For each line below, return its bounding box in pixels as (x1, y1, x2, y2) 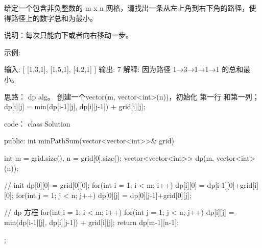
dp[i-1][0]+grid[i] (207, 180, 259, 190)
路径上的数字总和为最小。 (11, 12, 97, 23)
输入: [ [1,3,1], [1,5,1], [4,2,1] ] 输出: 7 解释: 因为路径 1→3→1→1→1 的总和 (4, 64, 244, 75)
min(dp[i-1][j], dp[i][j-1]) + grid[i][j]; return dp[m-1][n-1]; (4, 216, 179, 227)
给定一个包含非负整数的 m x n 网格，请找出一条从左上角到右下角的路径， (4, 3, 249, 13)
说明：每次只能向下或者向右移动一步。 (4, 30, 133, 40)
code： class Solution (4, 118, 70, 129)
